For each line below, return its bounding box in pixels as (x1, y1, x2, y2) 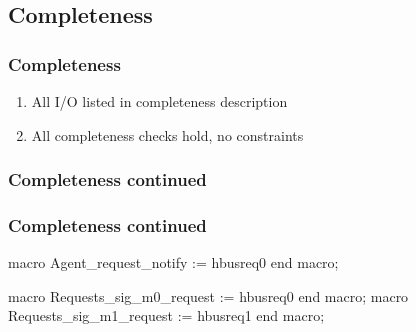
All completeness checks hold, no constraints (31, 124, 304, 145)
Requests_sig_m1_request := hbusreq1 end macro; (8, 305, 325, 326)
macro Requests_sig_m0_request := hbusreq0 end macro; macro (8, 285, 409, 306)
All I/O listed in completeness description (31, 91, 288, 111)
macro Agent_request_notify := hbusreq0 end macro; (8, 252, 339, 273)
